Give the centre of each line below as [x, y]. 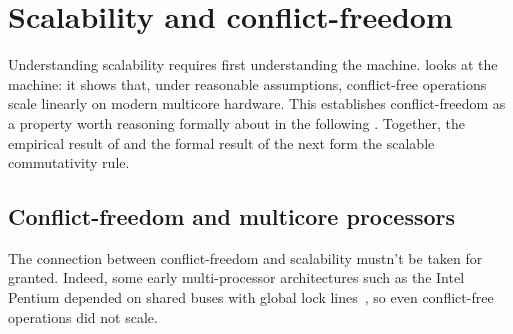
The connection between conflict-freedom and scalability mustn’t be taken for [245, 257]
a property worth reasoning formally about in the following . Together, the [236, 122]
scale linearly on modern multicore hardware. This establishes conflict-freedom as [257, 103]
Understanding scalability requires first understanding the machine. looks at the [253, 64]
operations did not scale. [83, 316]
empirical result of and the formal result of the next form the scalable [221, 142]
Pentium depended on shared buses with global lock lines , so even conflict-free [251, 297]
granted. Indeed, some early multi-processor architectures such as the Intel [236, 277]
